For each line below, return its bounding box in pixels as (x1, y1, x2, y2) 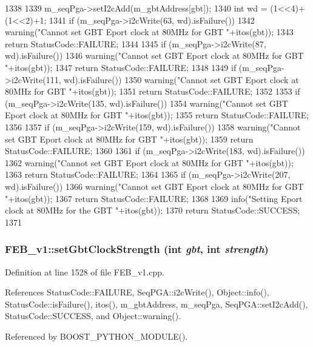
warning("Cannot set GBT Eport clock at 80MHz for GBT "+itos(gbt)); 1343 (5, 25, 294, 38)
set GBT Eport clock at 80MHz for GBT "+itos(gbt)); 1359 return (5, 132, 254, 145)
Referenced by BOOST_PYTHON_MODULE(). (5, 329, 188, 342)
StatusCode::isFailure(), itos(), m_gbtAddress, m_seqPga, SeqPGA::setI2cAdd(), (5, 297, 308, 310)
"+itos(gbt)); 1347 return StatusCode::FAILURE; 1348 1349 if (5, 61, 237, 73)
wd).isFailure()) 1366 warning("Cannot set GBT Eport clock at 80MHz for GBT (5, 180, 304, 192)
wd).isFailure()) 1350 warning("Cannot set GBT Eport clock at (64, 73, 299, 86)
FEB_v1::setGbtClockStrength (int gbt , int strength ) (5, 241, 269, 257)
